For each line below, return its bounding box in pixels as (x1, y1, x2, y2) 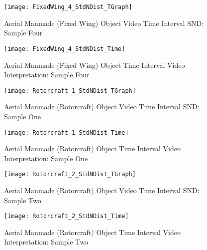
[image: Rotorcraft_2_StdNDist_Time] (4, 213, 129, 220)
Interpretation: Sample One (4, 153, 88, 163)
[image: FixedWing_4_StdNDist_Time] (4, 45, 125, 52)
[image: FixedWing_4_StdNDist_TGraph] (4, 3, 132, 10)
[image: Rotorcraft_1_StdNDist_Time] (4, 129, 129, 136)
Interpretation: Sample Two (4, 237, 88, 247)
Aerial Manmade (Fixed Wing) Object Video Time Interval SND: (4, 17, 204, 28)
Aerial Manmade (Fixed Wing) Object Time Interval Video (4, 59, 185, 70)
